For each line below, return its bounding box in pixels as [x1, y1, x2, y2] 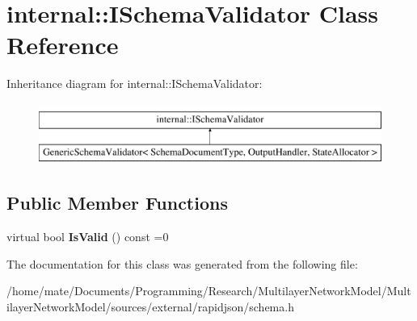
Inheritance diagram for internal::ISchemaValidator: [6, 75, 263, 92]
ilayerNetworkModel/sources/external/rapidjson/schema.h [6, 298, 294, 315]
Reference [6, 28, 119, 61]
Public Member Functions [6, 190, 228, 215]
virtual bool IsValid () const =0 [6, 228, 169, 245]
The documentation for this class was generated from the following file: [6, 255, 358, 272]
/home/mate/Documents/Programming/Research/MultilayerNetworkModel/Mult [6, 282, 411, 299]
